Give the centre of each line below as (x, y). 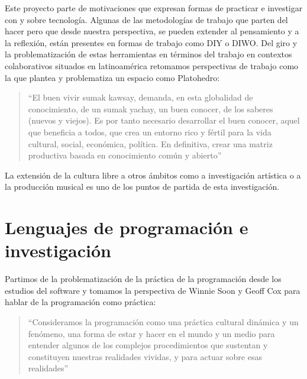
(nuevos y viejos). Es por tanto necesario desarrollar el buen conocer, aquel (164, 120)
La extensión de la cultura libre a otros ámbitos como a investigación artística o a (153, 175)
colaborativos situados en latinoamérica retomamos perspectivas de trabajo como (152, 65)
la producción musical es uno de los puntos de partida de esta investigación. (142, 187)
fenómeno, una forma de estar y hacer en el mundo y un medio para (151, 333)
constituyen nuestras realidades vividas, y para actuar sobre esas (145, 356)
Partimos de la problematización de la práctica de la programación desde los (143, 279)
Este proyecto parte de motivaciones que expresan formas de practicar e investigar (154, 8)
